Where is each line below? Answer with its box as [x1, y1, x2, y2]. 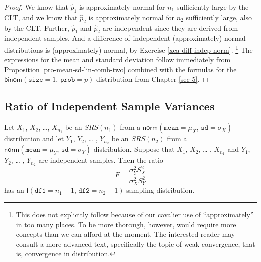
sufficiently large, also [186, 12, 252, 22]
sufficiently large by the [176, 2, 249, 12]
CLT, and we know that [4, 12, 78, 22]
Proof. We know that [4, 2, 68, 12]
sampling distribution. [126, 185, 195, 195]
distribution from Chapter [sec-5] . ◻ [96, 74, 209, 84]
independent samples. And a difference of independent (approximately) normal [4, 33, 246, 43]
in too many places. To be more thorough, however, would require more [16, 219, 236, 229]
